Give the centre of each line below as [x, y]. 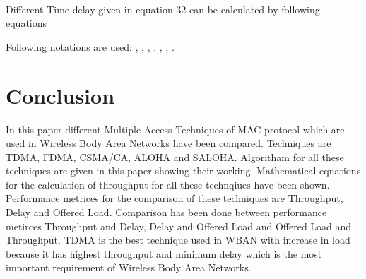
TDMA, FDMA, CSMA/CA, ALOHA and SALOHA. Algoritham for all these [175, 156]
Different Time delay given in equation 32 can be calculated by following [163, 9]
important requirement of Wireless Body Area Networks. [129, 267]
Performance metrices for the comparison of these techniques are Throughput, [175, 198]
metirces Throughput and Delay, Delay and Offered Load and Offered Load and [179, 226]
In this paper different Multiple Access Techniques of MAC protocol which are [175, 129]
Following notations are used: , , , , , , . [90, 46]
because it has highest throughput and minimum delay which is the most [164, 253]
